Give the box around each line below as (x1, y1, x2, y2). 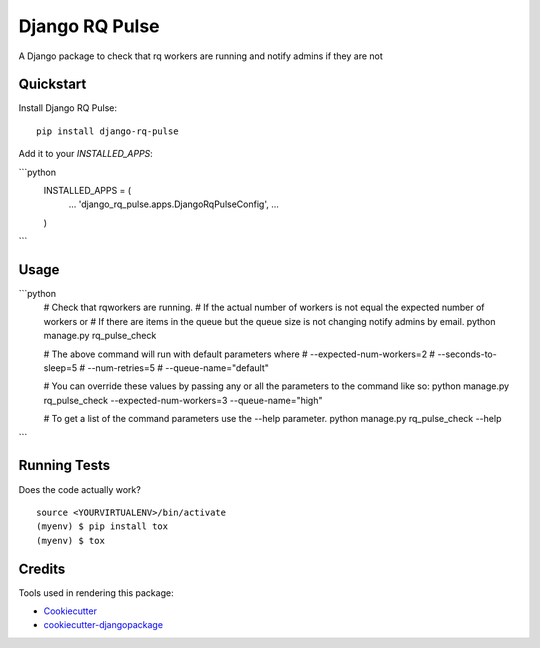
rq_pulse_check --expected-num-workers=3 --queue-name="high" (43, 394, 323, 406)
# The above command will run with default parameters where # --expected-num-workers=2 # (43, 348, 435, 360)
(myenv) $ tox (36, 535, 105, 546)
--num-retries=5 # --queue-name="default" (86, 362, 270, 374)
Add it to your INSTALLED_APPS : (18, 148, 154, 160)
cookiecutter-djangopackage (43, 619, 164, 631)
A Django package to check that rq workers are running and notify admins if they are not (18, 50, 384, 62)
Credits (18, 560, 66, 577)
